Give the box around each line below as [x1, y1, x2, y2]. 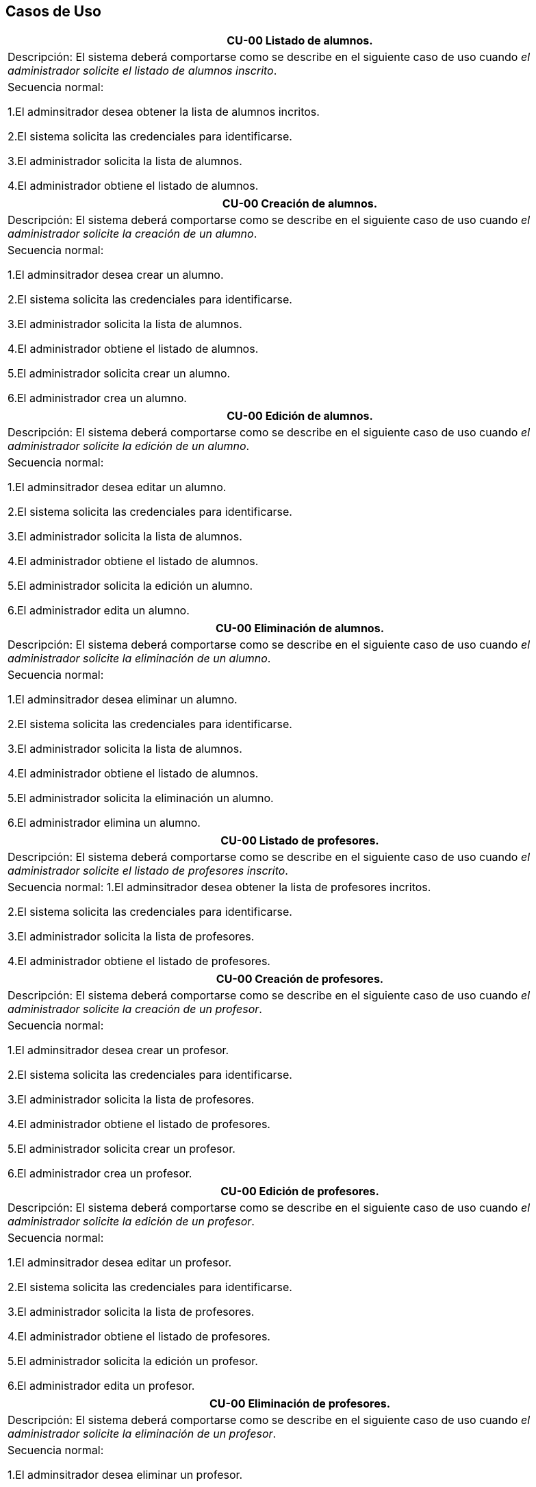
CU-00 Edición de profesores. [220, 1184, 379, 1199]
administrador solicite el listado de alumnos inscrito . [8, 64, 277, 78]
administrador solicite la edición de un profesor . [8, 1214, 255, 1229]
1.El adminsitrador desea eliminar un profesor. [8, 1468, 243, 1482]
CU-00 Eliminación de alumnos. [216, 621, 384, 636]
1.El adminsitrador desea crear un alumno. [8, 268, 224, 282]
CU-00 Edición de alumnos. [227, 409, 373, 423]
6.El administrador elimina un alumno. [8, 816, 201, 830]
